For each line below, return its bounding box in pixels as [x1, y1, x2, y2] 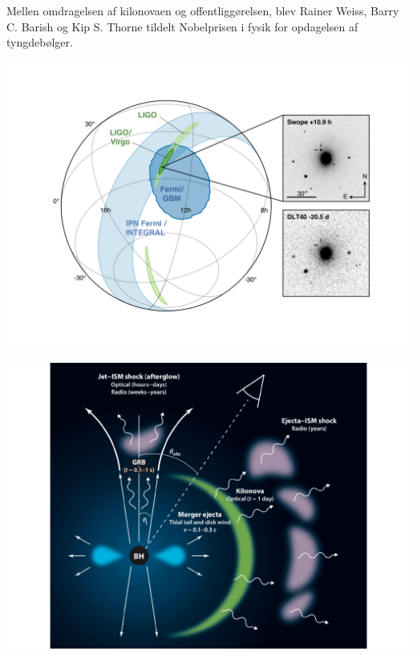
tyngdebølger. [6, 34, 73, 51]
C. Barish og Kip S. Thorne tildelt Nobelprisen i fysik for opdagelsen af [6, 18, 358, 35]
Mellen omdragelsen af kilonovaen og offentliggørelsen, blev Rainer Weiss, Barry [6, 2, 399, 18]
